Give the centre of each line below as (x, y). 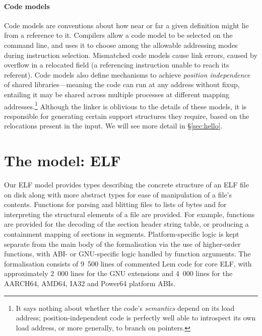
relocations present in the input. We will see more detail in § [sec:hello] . (113, 126)
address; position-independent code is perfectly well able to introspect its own (136, 318)
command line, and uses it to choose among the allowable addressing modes (121, 45)
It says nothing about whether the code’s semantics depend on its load (125, 308)
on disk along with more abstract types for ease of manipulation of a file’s (118, 194)
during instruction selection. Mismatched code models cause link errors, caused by (131, 55)
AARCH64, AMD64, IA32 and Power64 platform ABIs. (90, 283)
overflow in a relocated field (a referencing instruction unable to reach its (117, 65)
